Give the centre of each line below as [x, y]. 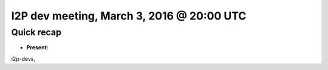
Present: [37, 47]
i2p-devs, [23, 58]
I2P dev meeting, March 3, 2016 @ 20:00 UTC [129, 16]
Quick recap [36, 32]
